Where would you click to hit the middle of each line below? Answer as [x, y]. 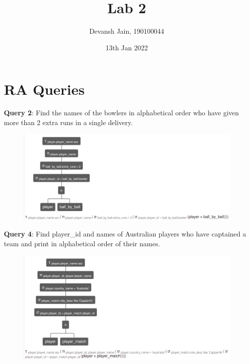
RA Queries [44, 89]
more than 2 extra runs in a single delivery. [68, 122]
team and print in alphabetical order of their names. [82, 244]
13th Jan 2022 [127, 47]
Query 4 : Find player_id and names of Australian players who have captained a [125, 234]
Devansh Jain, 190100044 [127, 31]
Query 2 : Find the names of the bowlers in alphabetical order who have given [122, 113]
